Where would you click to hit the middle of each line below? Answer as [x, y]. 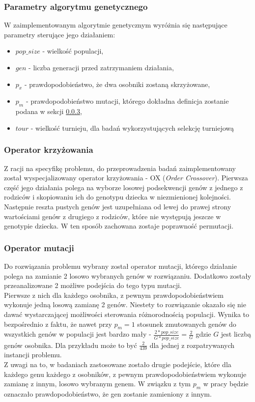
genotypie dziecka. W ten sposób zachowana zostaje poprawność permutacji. [119, 226]
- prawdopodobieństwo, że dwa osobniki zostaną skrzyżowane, [117, 84]
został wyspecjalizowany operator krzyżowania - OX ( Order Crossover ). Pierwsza [126, 178]
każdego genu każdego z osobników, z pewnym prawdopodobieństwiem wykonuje [125, 374]
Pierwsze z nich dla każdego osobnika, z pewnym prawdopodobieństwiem [114, 295]
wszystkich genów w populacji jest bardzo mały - [78, 334]
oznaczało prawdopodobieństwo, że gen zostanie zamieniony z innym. [108, 394]
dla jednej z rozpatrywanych [192, 345]
